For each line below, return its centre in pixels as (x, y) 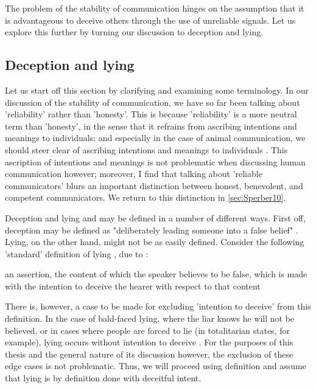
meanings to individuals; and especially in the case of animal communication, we (155, 138)
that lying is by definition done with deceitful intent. (103, 378)
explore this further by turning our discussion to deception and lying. (134, 32)
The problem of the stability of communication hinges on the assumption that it (155, 8)
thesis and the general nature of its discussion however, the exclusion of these (149, 354)
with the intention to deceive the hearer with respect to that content (133, 286)
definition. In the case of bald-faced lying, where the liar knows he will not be (150, 318)
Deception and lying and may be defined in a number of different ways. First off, (155, 217)
